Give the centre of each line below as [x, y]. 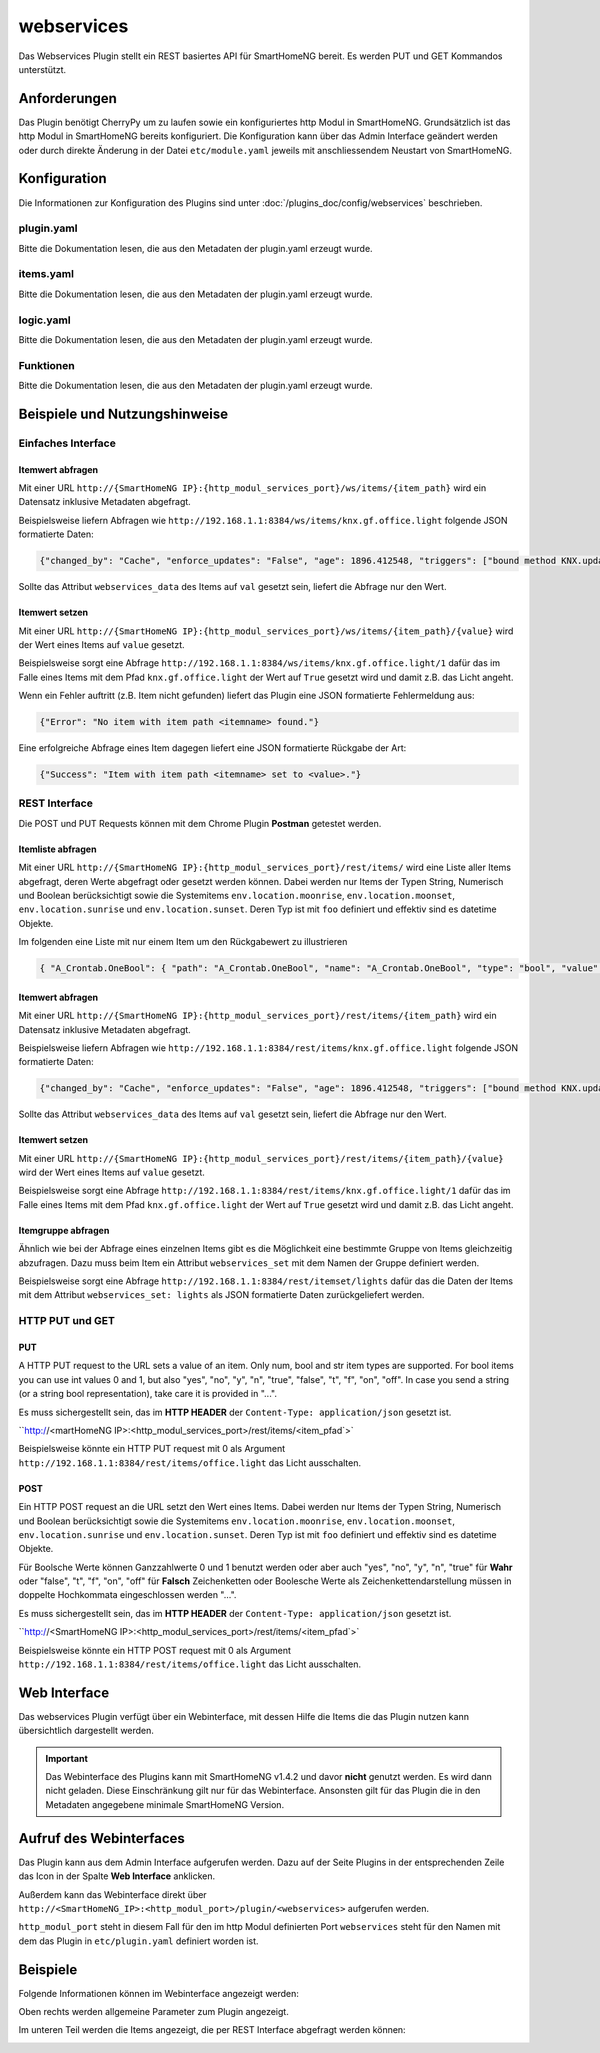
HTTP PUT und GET [66, 1321]
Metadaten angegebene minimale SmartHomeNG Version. [165, 1804]
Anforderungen [67, 98]
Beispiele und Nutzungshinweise [123, 413]
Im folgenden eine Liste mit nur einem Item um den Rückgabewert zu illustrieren [183, 942]
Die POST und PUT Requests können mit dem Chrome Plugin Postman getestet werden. [200, 823]
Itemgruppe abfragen [64, 1230]
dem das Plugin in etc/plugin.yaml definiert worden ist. [138, 1941]
